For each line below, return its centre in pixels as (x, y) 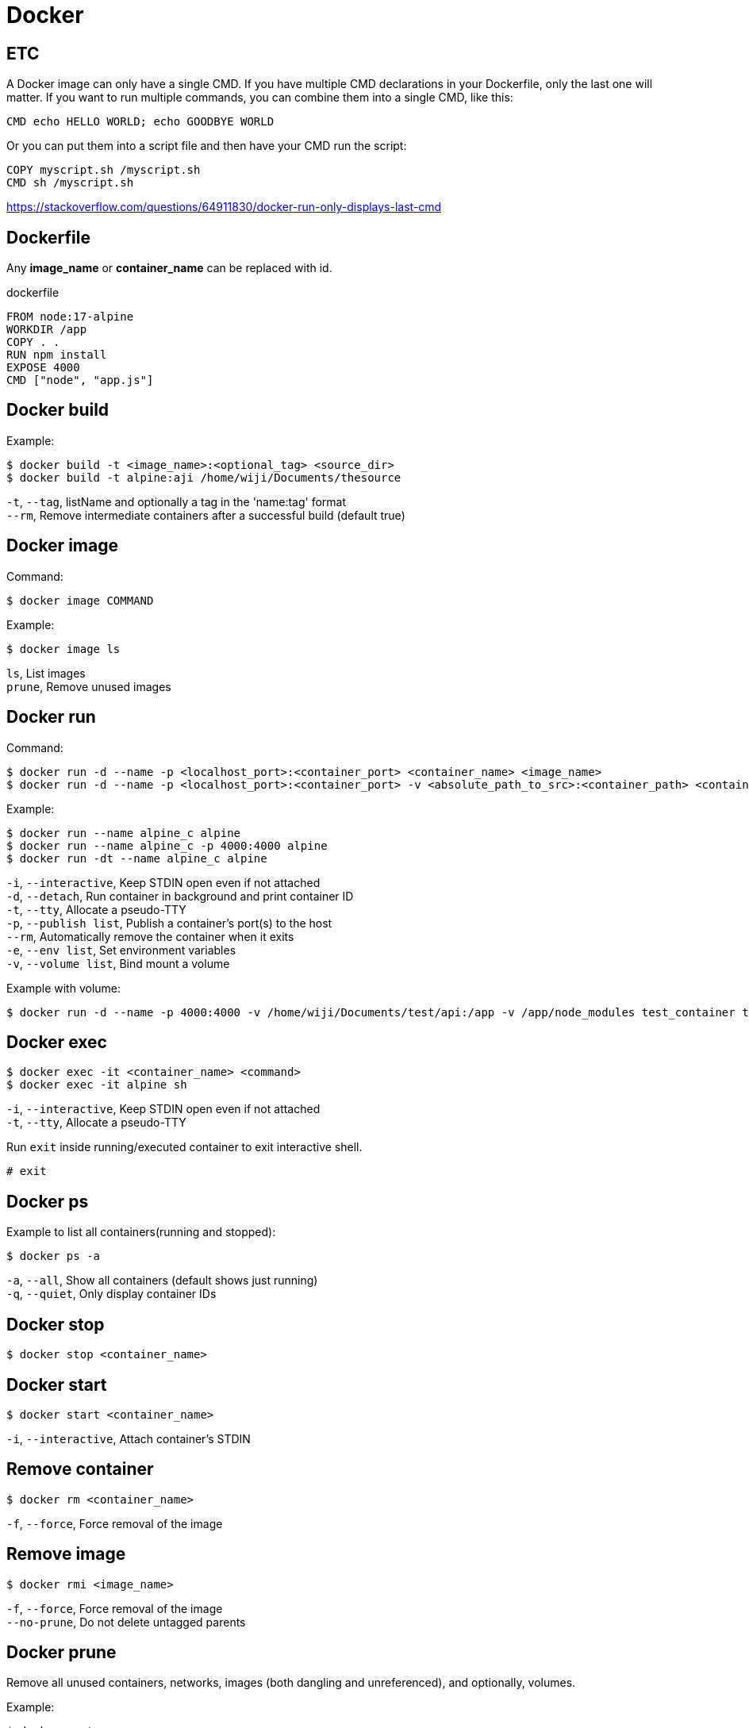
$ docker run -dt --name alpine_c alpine (137, 858)
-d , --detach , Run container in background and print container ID (180, 896)
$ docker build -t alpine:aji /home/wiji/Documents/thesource (204, 477)
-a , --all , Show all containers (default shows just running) (162, 1281)
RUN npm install (57, 355)
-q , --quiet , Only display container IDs (111, 1294)
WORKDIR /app (47, 330)
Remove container (80, 1469)
